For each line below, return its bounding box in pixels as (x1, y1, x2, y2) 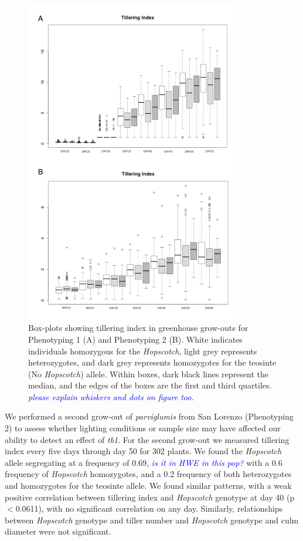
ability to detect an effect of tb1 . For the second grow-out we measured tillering (5, 433, 290, 445)
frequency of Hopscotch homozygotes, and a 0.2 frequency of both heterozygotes (5, 468, 292, 480)
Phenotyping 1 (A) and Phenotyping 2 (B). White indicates (28, 333, 243, 345)
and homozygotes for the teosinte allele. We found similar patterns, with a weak (5, 479, 292, 492)
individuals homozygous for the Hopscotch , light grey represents (28, 344, 257, 357)
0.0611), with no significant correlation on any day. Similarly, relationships (15, 502, 283, 515)
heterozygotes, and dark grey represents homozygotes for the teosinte (28, 356, 277, 368)
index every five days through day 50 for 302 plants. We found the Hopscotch (5, 445, 282, 457)
